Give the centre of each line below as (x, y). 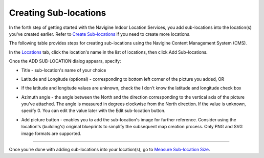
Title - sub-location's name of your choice (64, 70)
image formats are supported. (51, 133)
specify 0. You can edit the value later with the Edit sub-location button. (93, 111)
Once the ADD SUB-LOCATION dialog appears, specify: (65, 61)
